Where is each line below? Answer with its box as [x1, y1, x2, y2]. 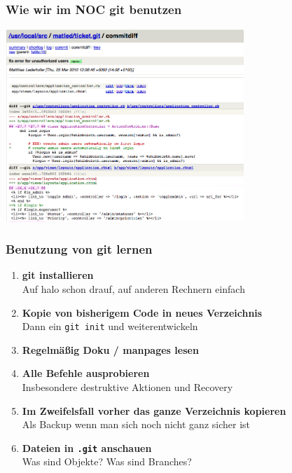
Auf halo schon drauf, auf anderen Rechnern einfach [22, 281, 245, 296]
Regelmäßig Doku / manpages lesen [22, 342, 199, 357]
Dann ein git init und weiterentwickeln [22, 319, 198, 334]
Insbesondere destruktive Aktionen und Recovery [22, 380, 233, 395]
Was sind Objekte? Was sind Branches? [22, 454, 192, 469]
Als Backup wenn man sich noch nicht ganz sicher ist [22, 417, 251, 432]
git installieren [22, 268, 94, 282]
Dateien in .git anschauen [22, 440, 152, 455]
